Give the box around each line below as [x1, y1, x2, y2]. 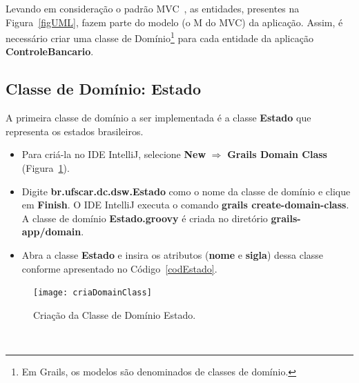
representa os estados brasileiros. [6, 124, 144, 138]
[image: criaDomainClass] [33, 288, 152, 298]
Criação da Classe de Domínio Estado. [33, 307, 196, 322]
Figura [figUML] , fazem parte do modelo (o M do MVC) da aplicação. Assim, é [6, 14, 343, 29]
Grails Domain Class [227, 147, 327, 161]
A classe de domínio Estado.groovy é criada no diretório [21, 210, 268, 225]
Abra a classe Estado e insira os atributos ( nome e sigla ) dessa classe [21, 247, 324, 262]
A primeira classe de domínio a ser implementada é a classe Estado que [6, 110, 311, 125]
